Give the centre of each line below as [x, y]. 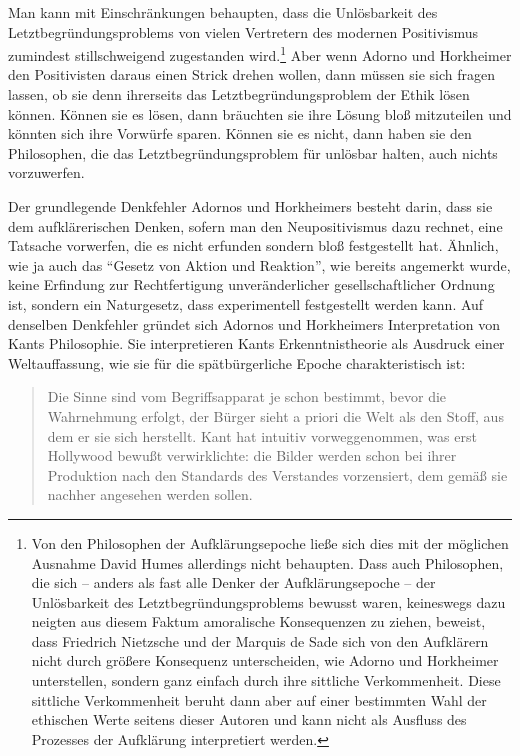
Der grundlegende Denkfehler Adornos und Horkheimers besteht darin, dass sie [250, 206]
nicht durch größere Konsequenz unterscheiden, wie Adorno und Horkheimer [265, 660]
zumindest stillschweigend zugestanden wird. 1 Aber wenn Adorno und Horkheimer [260, 53]
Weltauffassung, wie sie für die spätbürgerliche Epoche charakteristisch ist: [237, 362]
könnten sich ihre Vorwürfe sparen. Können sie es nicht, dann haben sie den [240, 133]
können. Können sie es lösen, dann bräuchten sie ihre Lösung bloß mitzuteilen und [260, 113]
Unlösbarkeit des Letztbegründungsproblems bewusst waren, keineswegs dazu [268, 601]
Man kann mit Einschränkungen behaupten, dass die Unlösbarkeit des [223, 12]
